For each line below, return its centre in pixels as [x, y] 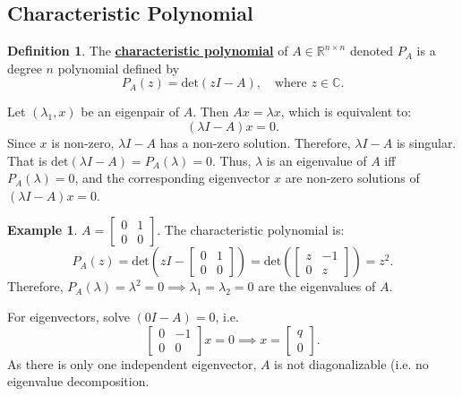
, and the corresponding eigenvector [172, 178]
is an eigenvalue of [317, 160]
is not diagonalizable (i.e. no [351, 363]
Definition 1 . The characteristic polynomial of [148, 51]
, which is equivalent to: [346, 112]
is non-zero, [83, 142]
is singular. [426, 142]
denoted [372, 51]
